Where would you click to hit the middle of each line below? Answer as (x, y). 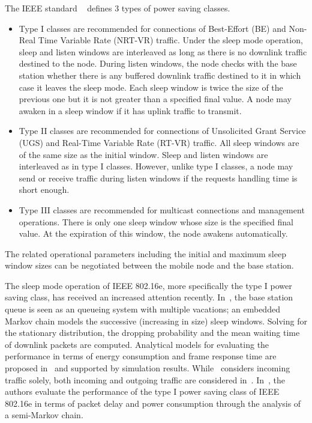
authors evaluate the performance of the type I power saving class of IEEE (142, 391)
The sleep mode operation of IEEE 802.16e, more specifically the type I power (148, 285)
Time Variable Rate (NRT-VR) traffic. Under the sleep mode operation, (170, 40)
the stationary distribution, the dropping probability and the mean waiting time (152, 333)
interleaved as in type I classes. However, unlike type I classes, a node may (156, 166)
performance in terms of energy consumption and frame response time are (141, 356)
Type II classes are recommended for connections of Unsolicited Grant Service (162, 131)
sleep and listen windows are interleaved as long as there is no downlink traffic (163, 51)
